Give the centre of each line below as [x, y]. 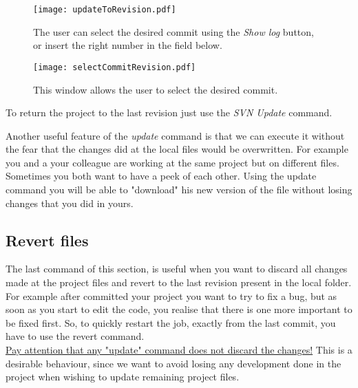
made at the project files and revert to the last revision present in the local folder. [179, 282]
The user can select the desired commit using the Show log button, [173, 31]
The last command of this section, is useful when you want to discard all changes [177, 269]
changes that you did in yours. [70, 203]
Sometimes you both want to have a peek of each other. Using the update [161, 176]
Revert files [47, 240]
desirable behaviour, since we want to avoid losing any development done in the [173, 363]
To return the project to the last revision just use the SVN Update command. [169, 112]
